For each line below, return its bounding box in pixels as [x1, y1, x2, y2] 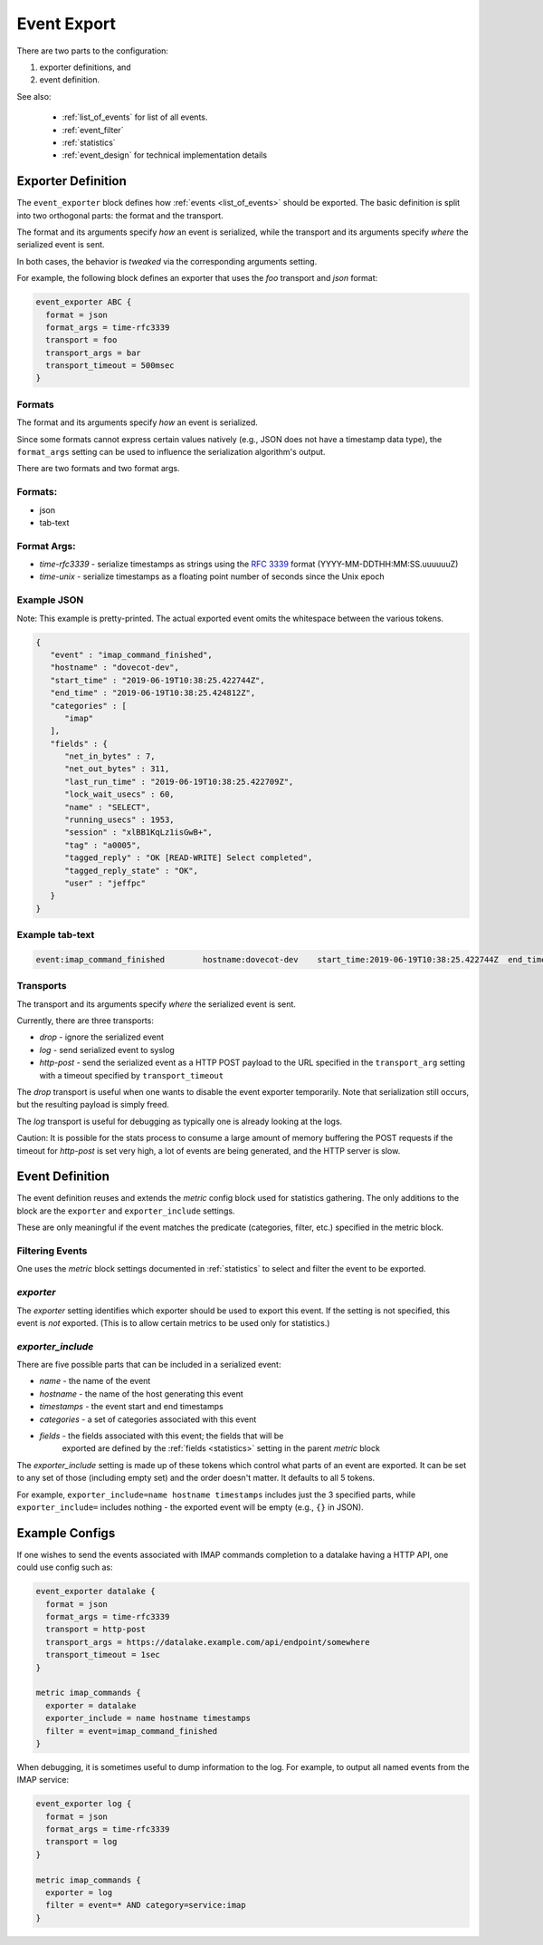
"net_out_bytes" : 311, [64, 764, 170, 774]
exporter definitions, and [39, 62, 131, 73]
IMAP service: [16, 1775, 70, 1785]
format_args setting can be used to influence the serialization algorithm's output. [16, 446, 326, 457]
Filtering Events [16, 1244, 88, 1257]
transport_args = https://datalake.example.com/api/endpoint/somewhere [45, 1637, 370, 1647]
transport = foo [45, 335, 118, 345]
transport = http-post [45, 1624, 147, 1635]
